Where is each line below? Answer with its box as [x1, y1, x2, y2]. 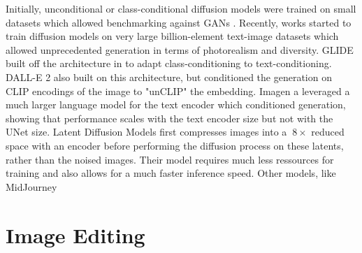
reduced [311, 124, 345, 139]
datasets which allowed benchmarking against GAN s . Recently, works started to [6, 15, 352, 29]
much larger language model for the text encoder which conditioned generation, [6, 97, 346, 112]
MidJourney [6, 179, 57, 194]
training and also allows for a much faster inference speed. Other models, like [6, 166, 336, 180]
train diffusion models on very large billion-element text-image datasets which [6, 29, 339, 43]
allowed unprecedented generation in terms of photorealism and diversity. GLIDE [6, 42, 354, 57]
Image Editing [6, 220, 145, 249]
